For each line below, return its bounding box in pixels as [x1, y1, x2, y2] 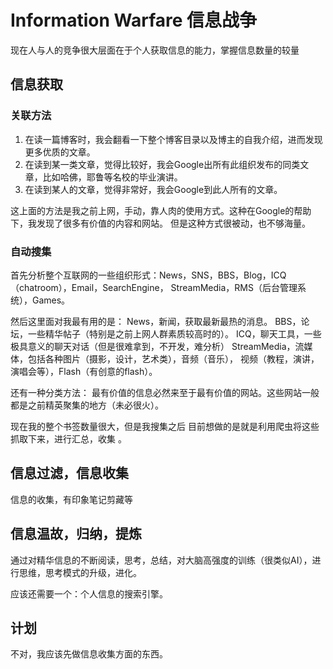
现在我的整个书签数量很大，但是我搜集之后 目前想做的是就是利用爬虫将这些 [10, 420, 320, 432]
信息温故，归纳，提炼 [10, 526, 142, 543]
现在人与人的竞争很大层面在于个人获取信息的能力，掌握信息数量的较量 [10, 44, 300, 56]
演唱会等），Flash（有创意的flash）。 [10, 365, 158, 377]
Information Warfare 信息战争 [10, 9, 258, 32]
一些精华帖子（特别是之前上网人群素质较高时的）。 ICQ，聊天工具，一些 [27, 327, 322, 340]
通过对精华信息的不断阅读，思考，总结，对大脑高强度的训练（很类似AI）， [10, 554, 313, 566]
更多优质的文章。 [24, 146, 96, 158]
